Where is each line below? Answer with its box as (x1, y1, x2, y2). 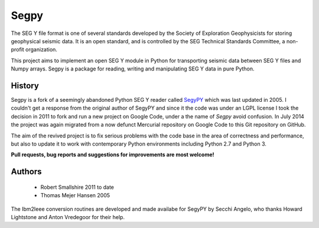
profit (11, 46, 25, 53)
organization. (25, 46, 57, 53)
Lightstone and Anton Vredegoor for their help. (11, 213, 125, 220)
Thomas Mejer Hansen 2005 (40, 192, 110, 199)
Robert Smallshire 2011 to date (40, 184, 115, 191)
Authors (11, 166, 42, 177)
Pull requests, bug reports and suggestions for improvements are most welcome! (11, 151, 215, 158)
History (11, 81, 40, 91)
